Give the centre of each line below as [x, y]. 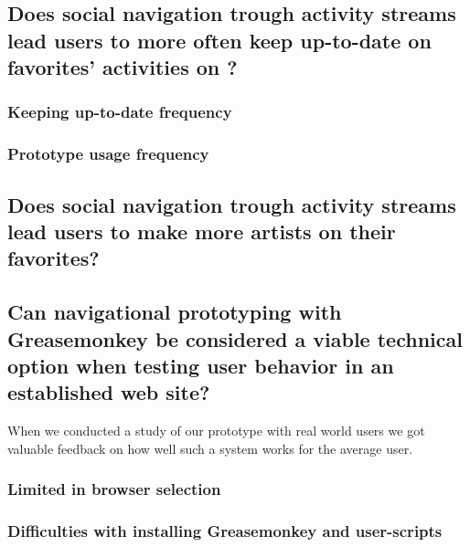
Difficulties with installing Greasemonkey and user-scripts [225, 531]
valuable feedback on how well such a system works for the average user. [210, 448]
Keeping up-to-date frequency [120, 112]
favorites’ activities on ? [123, 67]
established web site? [109, 392]
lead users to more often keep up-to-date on [219, 40]
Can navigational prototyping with [175, 312]
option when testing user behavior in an [201, 365]
